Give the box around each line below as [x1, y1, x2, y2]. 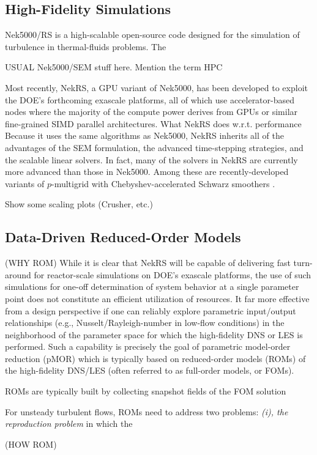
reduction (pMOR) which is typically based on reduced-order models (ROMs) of [5, 352, 306, 364]
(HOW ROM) [5, 437, 57, 450]
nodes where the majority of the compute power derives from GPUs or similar [5, 105, 298, 118]
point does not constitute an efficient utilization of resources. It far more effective [5, 292, 310, 305]
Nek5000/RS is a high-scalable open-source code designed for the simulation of [5, 28, 300, 41]
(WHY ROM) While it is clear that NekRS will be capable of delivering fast [5, 256, 291, 269]
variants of [5, 177, 45, 190]
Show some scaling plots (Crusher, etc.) [5, 198, 153, 210]
